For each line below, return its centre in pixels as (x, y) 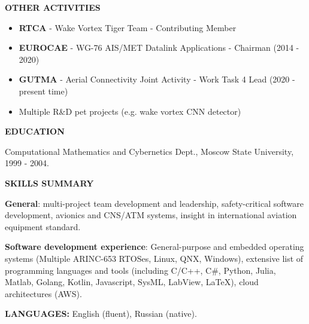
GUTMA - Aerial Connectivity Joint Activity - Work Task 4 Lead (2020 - (157, 79)
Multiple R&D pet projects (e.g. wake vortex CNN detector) (130, 111)
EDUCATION (35, 131)
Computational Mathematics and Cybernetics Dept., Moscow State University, (149, 151)
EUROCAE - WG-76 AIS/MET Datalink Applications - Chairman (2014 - (159, 48)
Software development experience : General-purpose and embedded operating (154, 247)
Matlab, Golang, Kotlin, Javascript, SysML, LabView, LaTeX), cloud (132, 282)
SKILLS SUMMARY (49, 183)
